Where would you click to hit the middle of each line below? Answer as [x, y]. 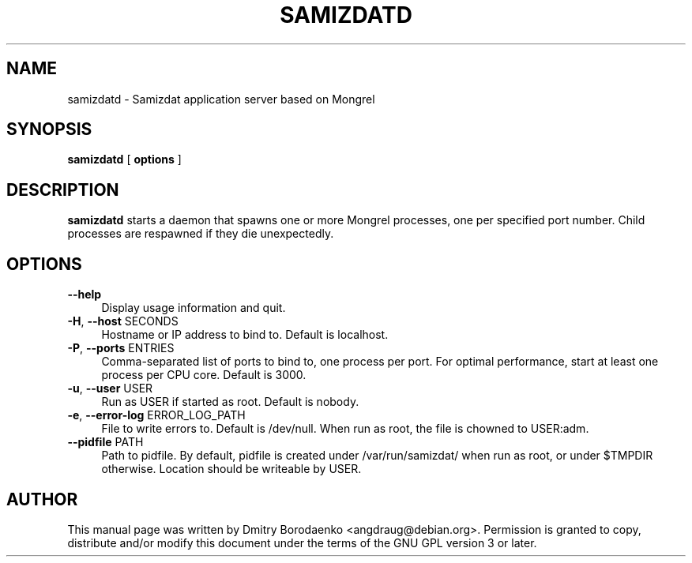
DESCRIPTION [63, 190]
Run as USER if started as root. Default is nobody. [230, 402]
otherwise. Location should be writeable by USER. [231, 469]
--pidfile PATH [105, 442]
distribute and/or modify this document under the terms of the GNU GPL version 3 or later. [302, 542]
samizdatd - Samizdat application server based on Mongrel [221, 99]
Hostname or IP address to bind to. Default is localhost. [245, 335]
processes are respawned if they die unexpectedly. [201, 234]
